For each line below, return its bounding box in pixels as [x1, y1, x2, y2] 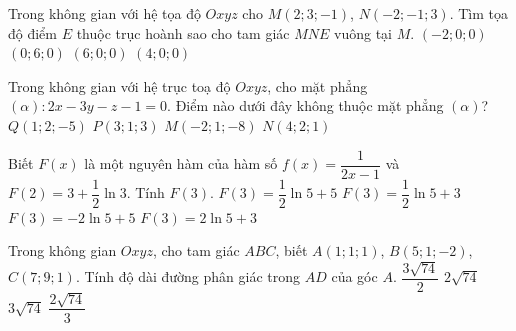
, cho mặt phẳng [267, 75, 368, 96]
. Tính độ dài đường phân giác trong [75, 266, 301, 287]
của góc [331, 266, 378, 287]
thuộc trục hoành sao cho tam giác [76, 22, 290, 43]
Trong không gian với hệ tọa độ [8, 3, 201, 23]
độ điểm [8, 22, 57, 43]
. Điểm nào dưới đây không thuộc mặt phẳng [167, 95, 444, 116]
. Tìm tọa [449, 3, 508, 23]
